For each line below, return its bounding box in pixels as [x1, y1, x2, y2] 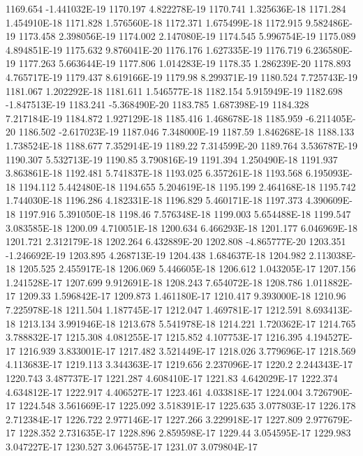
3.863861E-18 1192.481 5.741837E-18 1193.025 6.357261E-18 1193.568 [6, 166, 303, 180]
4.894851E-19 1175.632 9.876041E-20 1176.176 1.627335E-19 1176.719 [6, 42, 303, 57]
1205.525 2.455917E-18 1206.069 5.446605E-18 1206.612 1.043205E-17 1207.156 [18, 261, 356, 276]
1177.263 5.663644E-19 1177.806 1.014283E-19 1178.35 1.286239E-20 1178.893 [18, 56, 351, 71]
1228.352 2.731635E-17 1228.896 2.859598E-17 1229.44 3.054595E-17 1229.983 [18, 425, 351, 440]
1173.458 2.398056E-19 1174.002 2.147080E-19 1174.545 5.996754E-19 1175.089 [18, 29, 356, 43]
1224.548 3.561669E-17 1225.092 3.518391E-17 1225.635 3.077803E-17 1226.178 [18, 398, 356, 413]
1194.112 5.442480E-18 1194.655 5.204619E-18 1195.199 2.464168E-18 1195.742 [18, 179, 356, 193]
